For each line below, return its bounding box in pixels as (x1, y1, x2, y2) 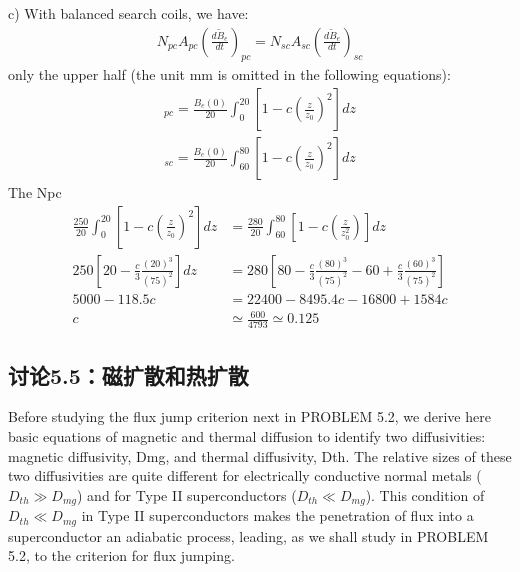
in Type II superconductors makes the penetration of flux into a (81, 505, 474, 526)
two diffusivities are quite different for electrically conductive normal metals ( (8, 465, 482, 486)
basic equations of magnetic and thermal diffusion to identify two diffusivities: (8, 425, 486, 446)
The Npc (8, 182, 62, 203)
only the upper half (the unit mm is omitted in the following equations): (8, 64, 451, 85)
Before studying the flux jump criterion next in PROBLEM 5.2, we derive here (8, 406, 491, 427)
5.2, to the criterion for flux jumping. (8, 545, 235, 566)
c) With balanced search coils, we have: (8, 3, 249, 23)
